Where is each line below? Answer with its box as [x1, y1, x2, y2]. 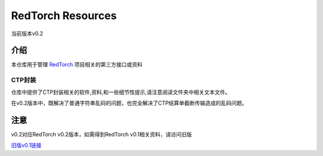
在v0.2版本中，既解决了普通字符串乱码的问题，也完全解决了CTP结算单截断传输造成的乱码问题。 [11, 99, 248, 106]
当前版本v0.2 [11, 30, 43, 37]
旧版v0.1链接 [11, 142, 42, 149]
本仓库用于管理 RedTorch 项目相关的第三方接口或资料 [11, 61, 143, 68]
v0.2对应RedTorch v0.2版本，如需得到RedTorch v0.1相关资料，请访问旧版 [11, 130, 192, 137]
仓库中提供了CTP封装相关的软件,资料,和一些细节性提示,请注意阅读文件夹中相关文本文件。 [11, 88, 231, 96]
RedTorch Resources [11, 9, 117, 22]
